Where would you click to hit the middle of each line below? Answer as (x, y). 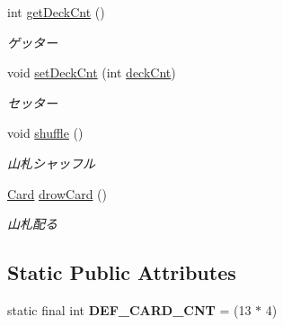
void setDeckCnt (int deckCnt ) (92, 72)
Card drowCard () (57, 193)
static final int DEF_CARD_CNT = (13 (129, 309)
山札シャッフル (51, 163)
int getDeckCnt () (56, 12)
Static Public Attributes (122, 272)
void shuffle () (45, 133)
